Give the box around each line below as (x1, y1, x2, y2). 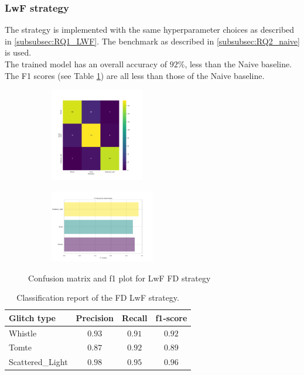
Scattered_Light (9, 356, 68, 368)
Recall (122, 311, 148, 324)
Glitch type (9, 311, 56, 324)
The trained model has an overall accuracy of (5, 58, 168, 70)
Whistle (9, 326, 37, 339)
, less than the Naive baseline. (185, 58, 292, 70)
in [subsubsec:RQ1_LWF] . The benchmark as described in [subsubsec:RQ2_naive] (5, 35, 300, 47)
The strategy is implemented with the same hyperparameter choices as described (5, 23, 295, 36)
